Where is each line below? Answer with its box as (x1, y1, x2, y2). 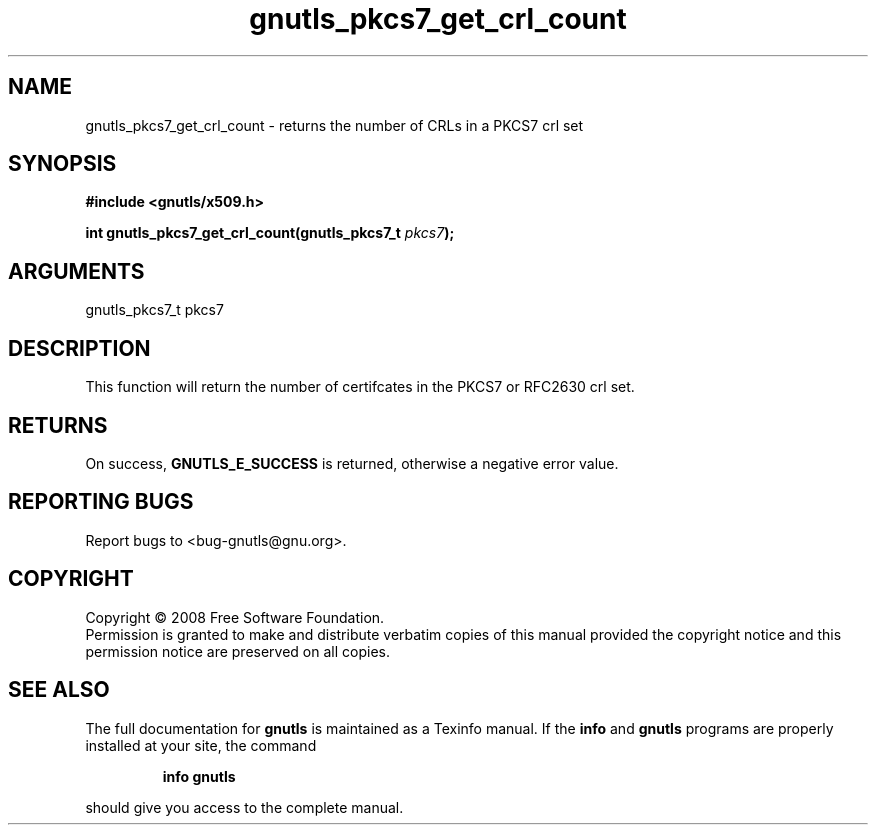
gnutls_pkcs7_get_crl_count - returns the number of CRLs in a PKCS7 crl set (85, 116, 584, 134)
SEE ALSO (8, 677, 110, 703)
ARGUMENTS (8, 258, 145, 284)
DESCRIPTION (8, 335, 151, 361)
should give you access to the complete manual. (85, 798, 404, 816)
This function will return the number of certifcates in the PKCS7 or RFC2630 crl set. (85, 378, 635, 396)
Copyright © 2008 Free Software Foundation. (85, 608, 385, 626)
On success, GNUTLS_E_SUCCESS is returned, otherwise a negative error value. (85, 454, 619, 472)
